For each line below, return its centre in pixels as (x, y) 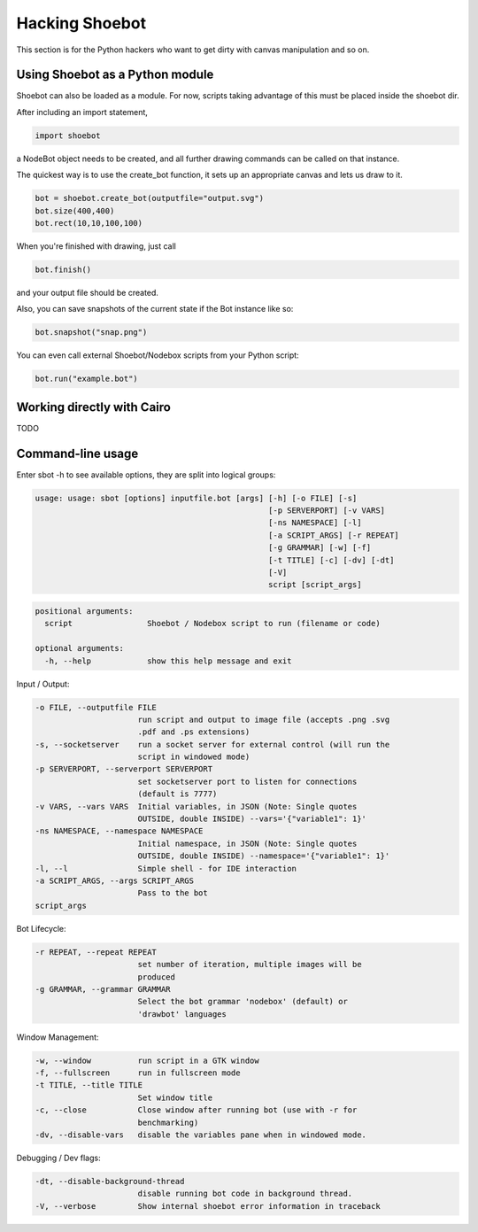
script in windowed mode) (194, 757)
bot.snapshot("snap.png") (91, 333)
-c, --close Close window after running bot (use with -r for (196, 1110)
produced (157, 977)
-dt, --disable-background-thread (110, 1181)
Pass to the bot (173, 893)
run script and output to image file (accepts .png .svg (264, 719)
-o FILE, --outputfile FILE (96, 707)
